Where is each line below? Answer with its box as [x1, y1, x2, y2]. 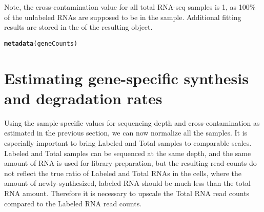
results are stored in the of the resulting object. [4, 22, 153, 32]
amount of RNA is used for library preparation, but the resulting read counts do [4, 158, 257, 168]
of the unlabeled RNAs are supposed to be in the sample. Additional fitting [4, 11, 241, 22]
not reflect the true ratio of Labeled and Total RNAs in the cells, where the [4, 167, 242, 178]
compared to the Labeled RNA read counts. [4, 198, 142, 208]
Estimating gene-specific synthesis [4, 67, 249, 88]
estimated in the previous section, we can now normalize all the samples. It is [4, 127, 248, 138]
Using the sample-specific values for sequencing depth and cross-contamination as [4, 117, 260, 128]
